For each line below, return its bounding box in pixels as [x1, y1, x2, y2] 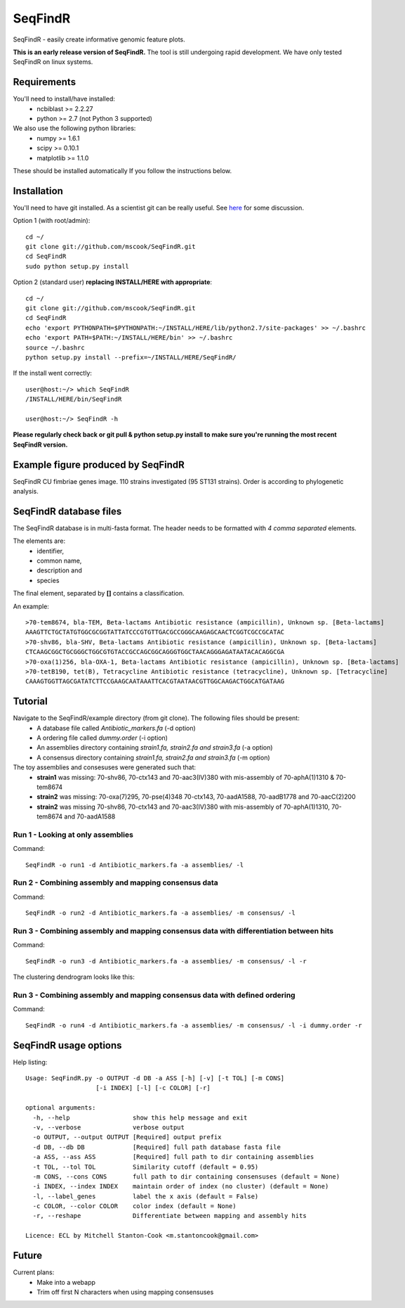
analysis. [13, 487, 39, 495]
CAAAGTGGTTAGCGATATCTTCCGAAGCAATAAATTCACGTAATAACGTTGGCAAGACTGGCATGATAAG [25, 677, 285, 686]
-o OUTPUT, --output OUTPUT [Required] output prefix [32, 1133, 222, 1141]
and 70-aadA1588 [64, 812, 116, 821]
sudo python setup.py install [25, 262, 130, 270]
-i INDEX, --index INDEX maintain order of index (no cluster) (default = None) [32, 1182, 329, 1191]
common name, [36, 556, 82, 565]
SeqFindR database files [13, 505, 122, 517]
